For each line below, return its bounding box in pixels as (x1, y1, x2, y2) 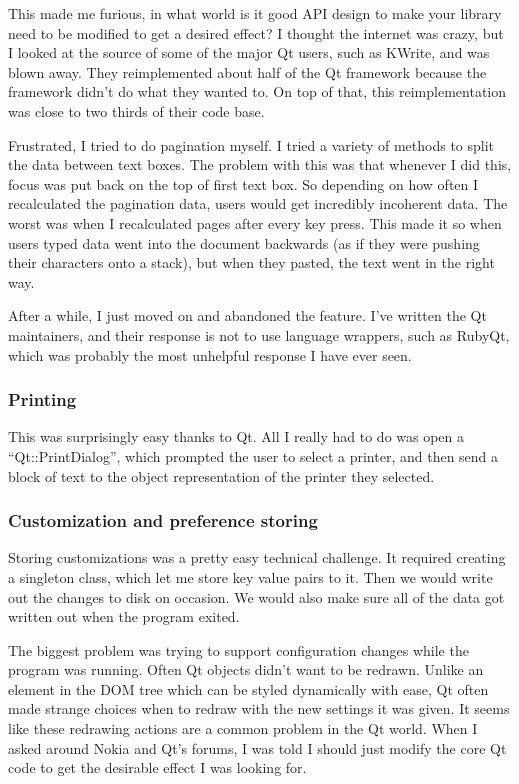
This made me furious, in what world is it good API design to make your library (8, 3, 502, 23)
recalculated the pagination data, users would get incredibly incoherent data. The (8, 193, 508, 214)
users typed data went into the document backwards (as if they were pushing (8, 232, 480, 253)
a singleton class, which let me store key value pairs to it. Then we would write (8, 566, 493, 587)
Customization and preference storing (8, 508, 318, 533)
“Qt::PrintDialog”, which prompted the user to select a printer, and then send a (8, 445, 499, 466)
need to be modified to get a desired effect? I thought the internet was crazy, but (8, 22, 504, 43)
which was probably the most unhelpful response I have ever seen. (8, 344, 412, 365)
